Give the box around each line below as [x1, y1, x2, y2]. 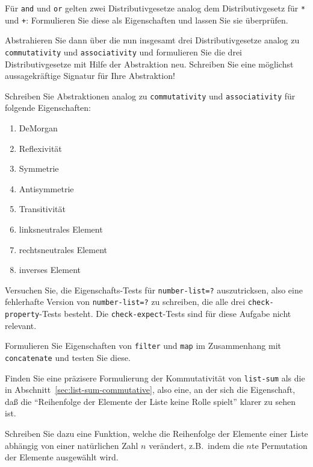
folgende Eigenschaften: [5, 101, 91, 114]
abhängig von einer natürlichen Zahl [5, 439, 138, 451]
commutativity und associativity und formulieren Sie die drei [5, 45, 242, 58]
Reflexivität [19, 142, 62, 154]
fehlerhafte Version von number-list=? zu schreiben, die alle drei [5, 295, 246, 308]
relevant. [5, 319, 37, 331]
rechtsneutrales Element [19, 243, 108, 255]
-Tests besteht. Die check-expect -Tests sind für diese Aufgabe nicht [39, 307, 291, 320]
